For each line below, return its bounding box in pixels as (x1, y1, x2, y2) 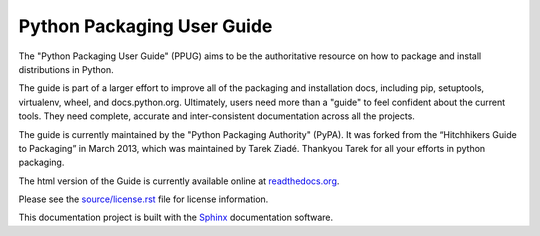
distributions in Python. (18, 63, 114, 75)
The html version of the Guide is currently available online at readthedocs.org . (18, 175, 340, 187)
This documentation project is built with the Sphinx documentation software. (18, 211, 334, 224)
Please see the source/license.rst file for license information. (18, 193, 269, 205)
